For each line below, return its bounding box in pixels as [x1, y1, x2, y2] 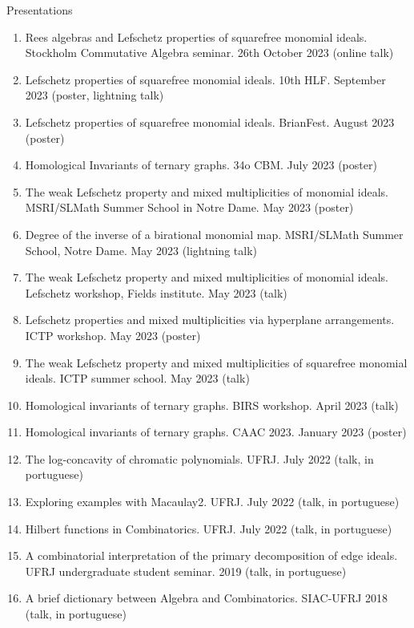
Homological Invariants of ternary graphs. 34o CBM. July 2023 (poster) [25, 156, 377, 173]
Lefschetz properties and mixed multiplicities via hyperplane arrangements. [25, 311, 395, 328]
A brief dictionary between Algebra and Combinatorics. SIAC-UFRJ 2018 [25, 590, 388, 606]
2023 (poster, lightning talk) [25, 87, 164, 103]
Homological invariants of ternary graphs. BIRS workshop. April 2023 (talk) [25, 396, 399, 413]
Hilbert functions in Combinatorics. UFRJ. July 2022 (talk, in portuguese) [25, 520, 392, 537]
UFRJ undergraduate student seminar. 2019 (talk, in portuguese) [25, 562, 347, 579]
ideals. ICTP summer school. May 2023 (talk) [25, 370, 250, 387]
